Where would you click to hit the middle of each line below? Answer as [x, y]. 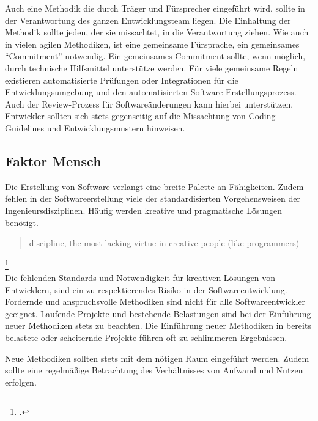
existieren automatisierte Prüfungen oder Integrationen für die [122, 80]
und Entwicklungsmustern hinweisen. [116, 127]
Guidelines [24, 127]
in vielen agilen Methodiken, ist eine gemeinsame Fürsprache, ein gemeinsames [152, 44]
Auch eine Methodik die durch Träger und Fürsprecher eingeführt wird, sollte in [155, 8]
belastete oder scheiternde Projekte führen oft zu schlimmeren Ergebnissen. [146, 337]
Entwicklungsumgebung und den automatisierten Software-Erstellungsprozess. [151, 92]
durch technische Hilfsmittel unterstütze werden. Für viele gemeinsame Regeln [152, 68]
